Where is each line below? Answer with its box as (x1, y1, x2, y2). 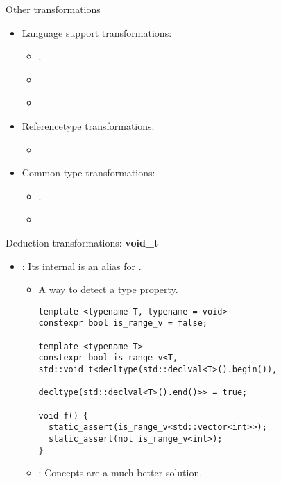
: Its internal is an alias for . (22, 258, 142, 273)
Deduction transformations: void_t (6, 235, 159, 249)
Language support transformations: (22, 25, 172, 40)
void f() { (38, 410, 89, 421)
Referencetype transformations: (22, 118, 155, 133)
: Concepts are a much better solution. (38, 465, 203, 480)
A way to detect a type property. (38, 282, 178, 297)
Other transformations (6, 2, 101, 16)
